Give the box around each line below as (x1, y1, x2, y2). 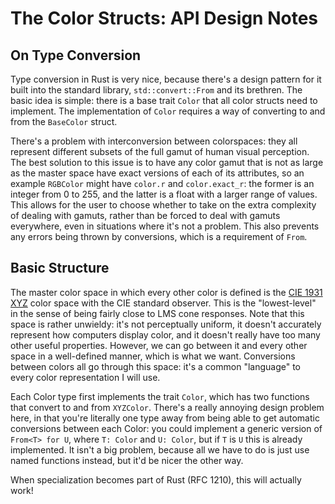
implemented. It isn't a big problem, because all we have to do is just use (10, 443, 310, 456)
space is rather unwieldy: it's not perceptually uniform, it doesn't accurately (10, 318, 322, 330)
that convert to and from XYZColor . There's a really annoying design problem (10, 401, 325, 413)
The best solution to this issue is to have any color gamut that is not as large (10, 157, 324, 168)
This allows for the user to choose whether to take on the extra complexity (10, 199, 317, 211)
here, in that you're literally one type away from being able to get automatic (10, 412, 320, 424)
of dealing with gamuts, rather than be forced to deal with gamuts (10, 210, 281, 221)
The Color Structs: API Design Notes (10, 7, 319, 30)
